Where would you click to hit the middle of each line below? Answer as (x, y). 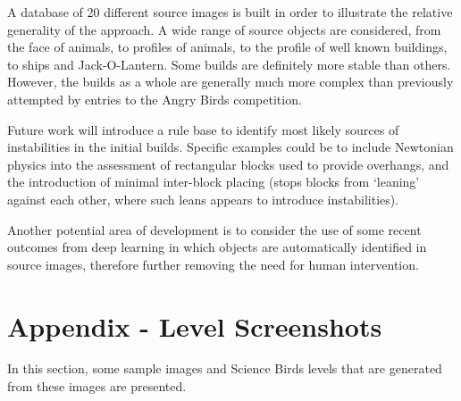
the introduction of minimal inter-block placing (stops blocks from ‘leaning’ (214, 182)
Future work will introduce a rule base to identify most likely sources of (203, 129)
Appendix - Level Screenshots (195, 326)
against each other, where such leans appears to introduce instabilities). (203, 199)
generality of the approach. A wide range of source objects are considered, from (224, 29)
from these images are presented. (97, 386)
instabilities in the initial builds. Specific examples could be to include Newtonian (230, 147)
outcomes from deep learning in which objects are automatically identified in (217, 247)
